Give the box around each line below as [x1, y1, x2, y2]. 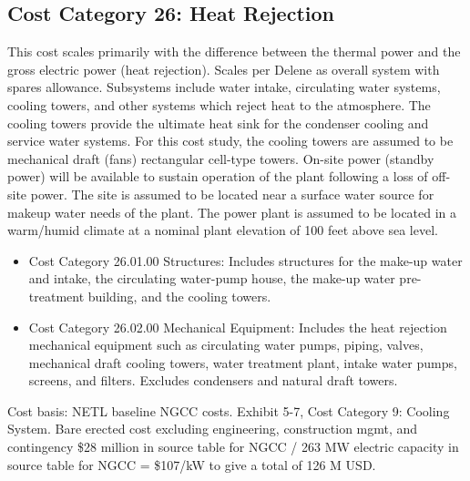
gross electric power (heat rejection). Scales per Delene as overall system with [7, 59, 440, 78]
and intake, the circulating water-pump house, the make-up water [28, 269, 395, 288]
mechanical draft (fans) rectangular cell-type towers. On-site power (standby [7, 148, 434, 168]
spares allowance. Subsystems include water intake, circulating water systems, [7, 77, 441, 97]
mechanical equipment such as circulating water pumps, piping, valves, [28, 335, 424, 354]
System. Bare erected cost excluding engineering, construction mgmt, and [7, 419, 418, 438]
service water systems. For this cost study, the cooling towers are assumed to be [7, 131, 454, 150]
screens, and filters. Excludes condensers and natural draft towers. [28, 371, 398, 390]
